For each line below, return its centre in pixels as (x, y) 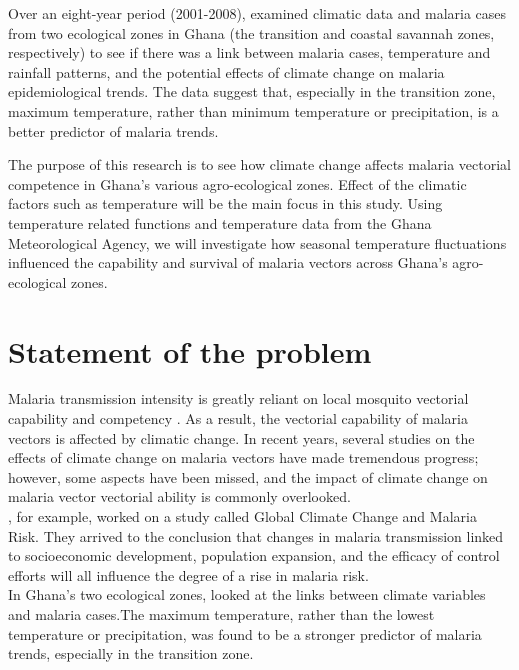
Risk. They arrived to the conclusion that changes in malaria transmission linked (256, 535)
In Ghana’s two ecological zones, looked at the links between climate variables (247, 594)
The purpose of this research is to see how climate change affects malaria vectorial (260, 164)
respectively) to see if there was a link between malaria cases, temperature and (249, 52)
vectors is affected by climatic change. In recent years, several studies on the (241, 437)
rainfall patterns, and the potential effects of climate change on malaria (226, 71)
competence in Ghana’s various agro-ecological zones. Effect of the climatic (237, 183)
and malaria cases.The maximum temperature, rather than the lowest (221, 613)
